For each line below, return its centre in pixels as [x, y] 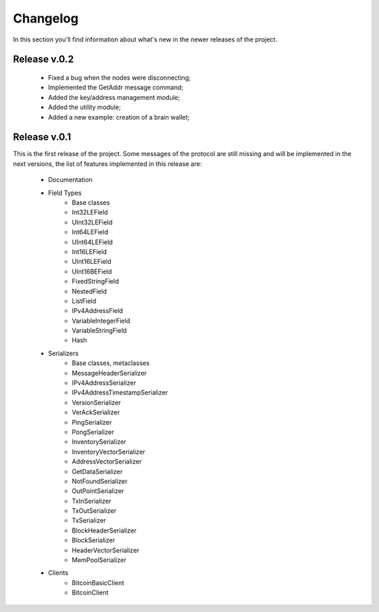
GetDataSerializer [97, 471]
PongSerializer [93, 432]
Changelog [46, 18]
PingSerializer [92, 422]
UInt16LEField [92, 262]
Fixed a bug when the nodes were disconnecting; [119, 77]
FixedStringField [95, 281]
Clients [58, 573]
